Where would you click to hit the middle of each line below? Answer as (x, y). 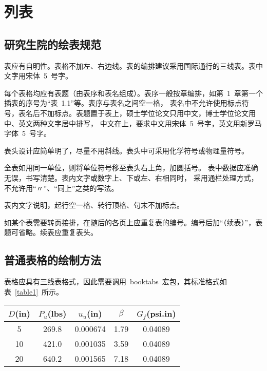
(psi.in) (161, 314)
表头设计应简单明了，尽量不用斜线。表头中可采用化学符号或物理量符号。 (126, 150)
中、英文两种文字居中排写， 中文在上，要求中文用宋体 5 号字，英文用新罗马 (133, 123)
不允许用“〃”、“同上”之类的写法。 (61, 188)
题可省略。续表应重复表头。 (51, 232)
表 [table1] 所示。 (34, 291)
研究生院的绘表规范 (53, 44)
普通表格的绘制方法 (53, 260)
